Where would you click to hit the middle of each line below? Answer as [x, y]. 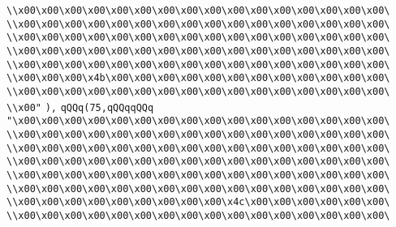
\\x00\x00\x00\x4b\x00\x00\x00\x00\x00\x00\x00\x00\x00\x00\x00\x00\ [198, 78]
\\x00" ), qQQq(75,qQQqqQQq [80, 107]
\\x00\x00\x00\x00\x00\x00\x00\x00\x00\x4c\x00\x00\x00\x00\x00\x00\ [198, 202]
